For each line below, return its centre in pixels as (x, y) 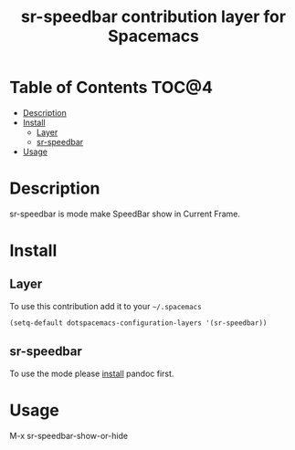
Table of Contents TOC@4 (111, 88)
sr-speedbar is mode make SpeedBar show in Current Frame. (125, 214)
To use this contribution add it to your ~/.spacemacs (106, 306)
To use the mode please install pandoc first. (92, 373)
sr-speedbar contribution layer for (153, 17)
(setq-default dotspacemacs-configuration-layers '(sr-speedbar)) (138, 323)
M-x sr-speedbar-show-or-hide (69, 435)
